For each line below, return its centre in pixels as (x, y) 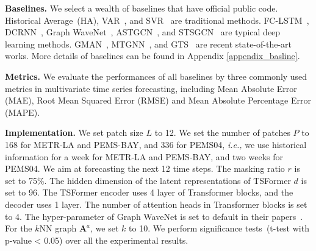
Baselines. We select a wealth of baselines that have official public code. (142, 8)
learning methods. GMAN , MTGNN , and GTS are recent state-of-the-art (149, 44)
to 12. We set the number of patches (222, 133)
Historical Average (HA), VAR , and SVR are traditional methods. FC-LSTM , (157, 20)
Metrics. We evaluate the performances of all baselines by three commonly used (156, 76)
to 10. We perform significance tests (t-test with (219, 228)
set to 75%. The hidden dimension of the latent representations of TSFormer (148, 180)
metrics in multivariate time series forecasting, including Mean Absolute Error (151, 88)
